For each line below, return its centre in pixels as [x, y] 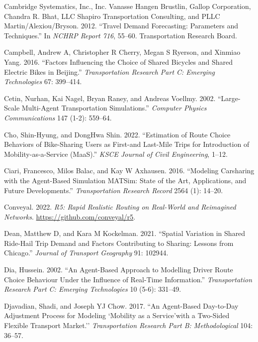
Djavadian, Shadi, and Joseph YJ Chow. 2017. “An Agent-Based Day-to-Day [121, 305]
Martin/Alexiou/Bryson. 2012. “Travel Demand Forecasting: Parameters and [121, 26]
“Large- [229, 98]
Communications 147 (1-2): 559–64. [58, 117]
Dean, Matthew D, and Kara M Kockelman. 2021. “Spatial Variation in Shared [125, 233]
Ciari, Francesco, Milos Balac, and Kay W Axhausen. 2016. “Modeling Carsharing [129, 171]
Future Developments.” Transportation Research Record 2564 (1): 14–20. [114, 190]
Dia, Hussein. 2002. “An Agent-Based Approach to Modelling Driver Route [119, 270]
